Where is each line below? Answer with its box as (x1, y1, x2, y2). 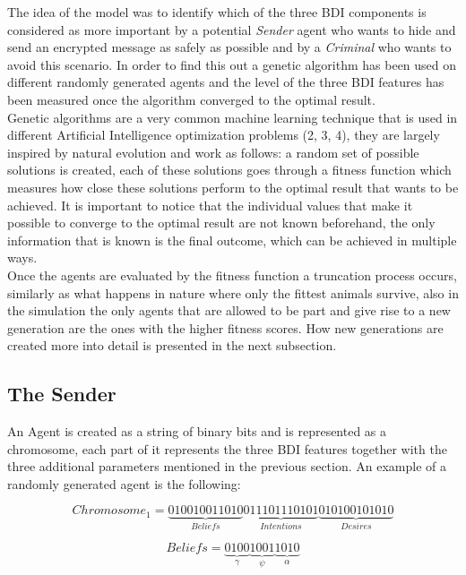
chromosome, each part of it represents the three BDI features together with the (7, 439, 447, 458)
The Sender (7, 380, 116, 408)
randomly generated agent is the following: (7, 474, 241, 493)
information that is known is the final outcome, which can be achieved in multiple (7, 230, 457, 249)
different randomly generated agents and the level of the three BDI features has (7, 73, 444, 91)
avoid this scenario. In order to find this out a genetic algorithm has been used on (7, 55, 457, 73)
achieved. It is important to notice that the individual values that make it (7, 195, 413, 214)
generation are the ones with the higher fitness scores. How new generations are (7, 318, 444, 337)
